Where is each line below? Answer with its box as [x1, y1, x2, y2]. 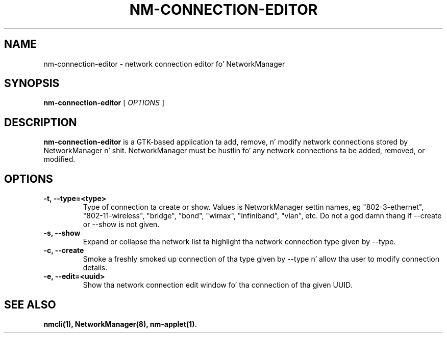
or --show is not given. [83, 220, 160, 229]
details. [83, 263, 108, 272]
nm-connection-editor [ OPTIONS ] [43, 98, 164, 107]
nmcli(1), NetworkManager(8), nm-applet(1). [43, 319, 197, 328]
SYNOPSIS [4, 77, 60, 90]
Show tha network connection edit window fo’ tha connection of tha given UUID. [83, 280, 353, 290]
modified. [43, 155, 76, 164]
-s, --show [43, 229, 81, 238]
